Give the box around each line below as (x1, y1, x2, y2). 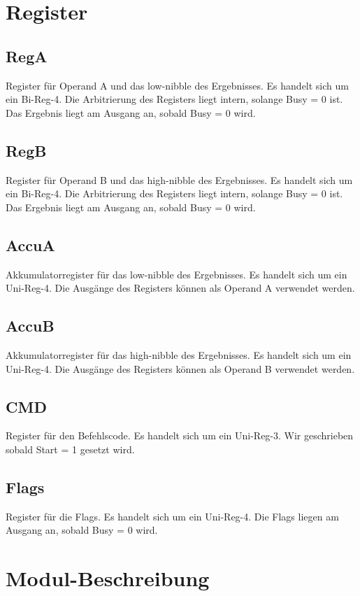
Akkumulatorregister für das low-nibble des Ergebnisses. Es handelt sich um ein (6, 267, 347, 281)
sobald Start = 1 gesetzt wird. (6, 441, 135, 456)
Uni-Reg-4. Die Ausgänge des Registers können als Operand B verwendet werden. (6, 361, 355, 376)
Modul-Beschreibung (6, 564, 210, 593)
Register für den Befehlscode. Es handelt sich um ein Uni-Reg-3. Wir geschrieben (6, 428, 354, 443)
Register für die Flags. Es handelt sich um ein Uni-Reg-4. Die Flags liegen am (6, 509, 339, 523)
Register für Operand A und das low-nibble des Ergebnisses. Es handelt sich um (6, 78, 349, 92)
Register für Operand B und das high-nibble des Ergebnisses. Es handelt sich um (6, 172, 353, 187)
